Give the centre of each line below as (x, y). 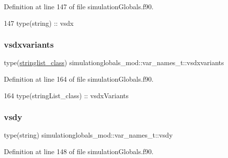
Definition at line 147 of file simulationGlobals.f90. (79, 6)
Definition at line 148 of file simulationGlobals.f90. (79, 151)
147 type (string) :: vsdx (39, 23)
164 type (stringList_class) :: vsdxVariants (66, 95)
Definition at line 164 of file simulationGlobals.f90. (79, 79)
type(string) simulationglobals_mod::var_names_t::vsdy (88, 135)
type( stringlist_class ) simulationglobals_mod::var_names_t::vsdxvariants (114, 62)
